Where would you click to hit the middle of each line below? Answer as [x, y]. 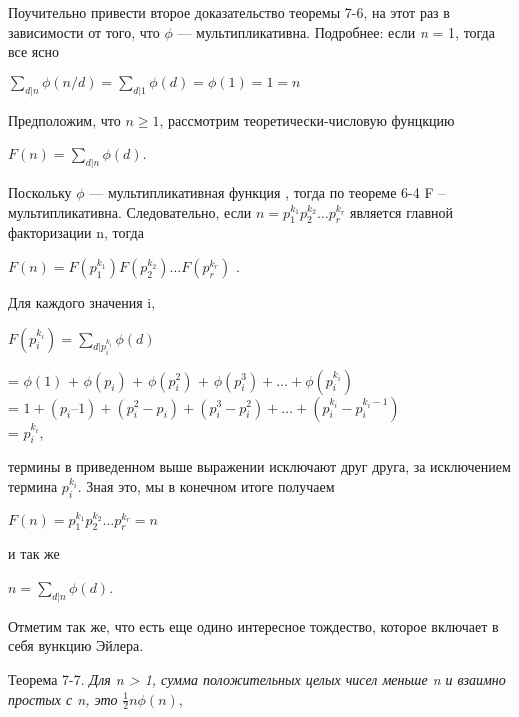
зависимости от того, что [84, 31]
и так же [34, 553]
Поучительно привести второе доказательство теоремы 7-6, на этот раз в [229, 12]
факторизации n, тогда [76, 232]
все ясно [33, 51]
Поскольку [40, 191]
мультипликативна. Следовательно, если [130, 211]
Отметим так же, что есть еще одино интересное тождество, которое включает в [253, 625]
